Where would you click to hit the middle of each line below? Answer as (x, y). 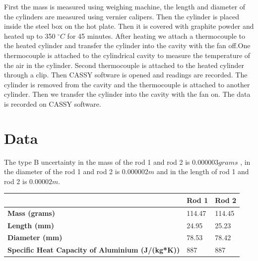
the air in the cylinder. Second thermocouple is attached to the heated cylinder (124, 65)
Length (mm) (31, 225)
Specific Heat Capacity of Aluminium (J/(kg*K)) (94, 250)
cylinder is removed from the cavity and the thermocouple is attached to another (127, 84)
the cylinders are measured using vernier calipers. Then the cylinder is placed (122, 16)
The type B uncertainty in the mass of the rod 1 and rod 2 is (97, 162)
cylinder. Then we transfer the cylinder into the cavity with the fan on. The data (127, 94)
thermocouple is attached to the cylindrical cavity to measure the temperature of (127, 55)
